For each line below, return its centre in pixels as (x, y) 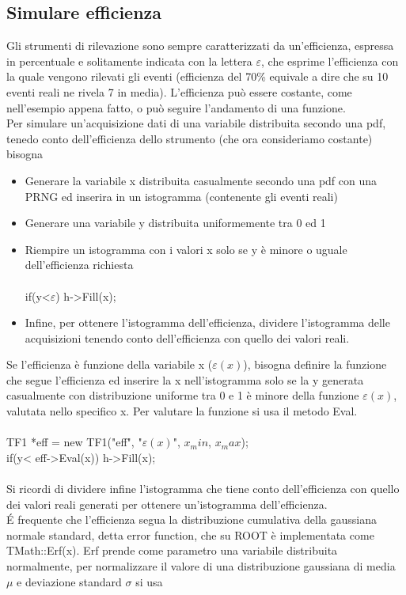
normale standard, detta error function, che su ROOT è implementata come (190, 534)
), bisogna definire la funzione (315, 364)
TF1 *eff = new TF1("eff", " (74, 442)
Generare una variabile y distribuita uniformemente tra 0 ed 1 (175, 223)
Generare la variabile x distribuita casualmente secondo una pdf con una (201, 180)
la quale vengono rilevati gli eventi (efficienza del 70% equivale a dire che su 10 (197, 76)
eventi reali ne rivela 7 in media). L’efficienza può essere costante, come (179, 91)
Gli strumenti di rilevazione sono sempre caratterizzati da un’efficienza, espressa (200, 45)
